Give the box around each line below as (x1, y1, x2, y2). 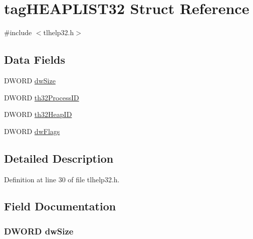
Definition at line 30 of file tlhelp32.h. (4, 174, 120, 184)
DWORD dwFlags (4, 126, 60, 136)
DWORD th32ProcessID (4, 92, 79, 102)
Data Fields (4, 52, 66, 67)
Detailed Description (4, 150, 114, 166)
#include (4, 27, 32, 38)
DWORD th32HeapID (4, 109, 72, 119)
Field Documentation (4, 198, 116, 214)
